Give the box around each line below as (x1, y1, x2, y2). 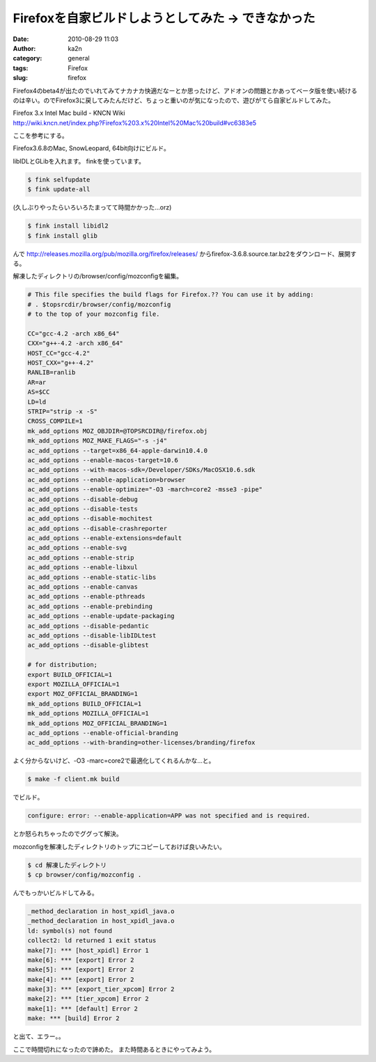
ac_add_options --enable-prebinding (27, 602, 153, 610)
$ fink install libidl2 (27, 222, 109, 230)
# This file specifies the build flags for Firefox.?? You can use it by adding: (27, 291, 315, 299)
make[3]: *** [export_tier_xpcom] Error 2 (27, 985, 175, 993)
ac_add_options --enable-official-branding (27, 729, 179, 737)
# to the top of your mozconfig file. (27, 310, 160, 318)
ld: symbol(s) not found (27, 926, 113, 935)
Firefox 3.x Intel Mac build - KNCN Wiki (13, 109, 125, 118)
